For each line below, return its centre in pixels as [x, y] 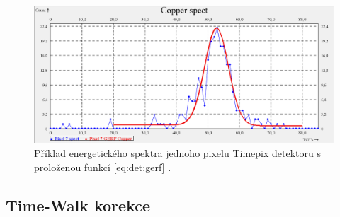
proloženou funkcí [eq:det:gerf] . [103, 166]
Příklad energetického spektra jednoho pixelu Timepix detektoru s [177, 153]
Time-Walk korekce [78, 205]
